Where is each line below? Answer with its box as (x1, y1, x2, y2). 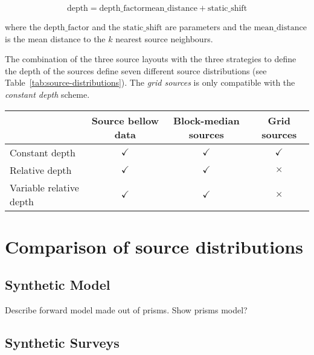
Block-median (173, 113, 240, 127)
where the (5, 21, 41, 33)
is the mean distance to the (5, 32, 106, 45)
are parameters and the (165, 21, 252, 33)
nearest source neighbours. (115, 32, 213, 45)
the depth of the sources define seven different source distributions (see (5, 64, 267, 77)
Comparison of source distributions (5, 234, 303, 258)
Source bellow (91, 113, 159, 127)
